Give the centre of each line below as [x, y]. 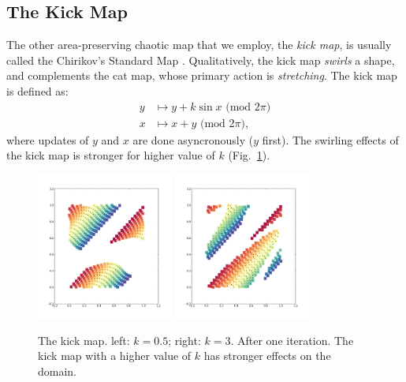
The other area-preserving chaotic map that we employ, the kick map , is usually [199, 45]
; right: [184, 340]
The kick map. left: [84, 340]
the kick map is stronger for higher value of [111, 155]
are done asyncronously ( [193, 139]
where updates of [48, 139]
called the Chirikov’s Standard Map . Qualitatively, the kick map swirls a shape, [201, 60]
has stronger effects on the [267, 356]
